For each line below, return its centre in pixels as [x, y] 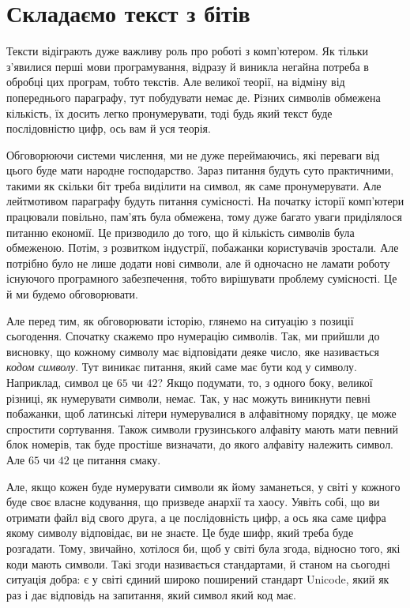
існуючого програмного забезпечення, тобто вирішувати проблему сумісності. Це [202, 278]
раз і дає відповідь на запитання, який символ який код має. [151, 594]
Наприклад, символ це [60, 382]
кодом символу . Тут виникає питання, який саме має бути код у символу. [182, 367]
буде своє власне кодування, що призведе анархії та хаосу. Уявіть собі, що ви [193, 502]
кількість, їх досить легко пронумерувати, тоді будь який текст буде [169, 113]
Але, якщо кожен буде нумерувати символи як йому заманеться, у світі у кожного [203, 486]
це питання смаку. [117, 459]
